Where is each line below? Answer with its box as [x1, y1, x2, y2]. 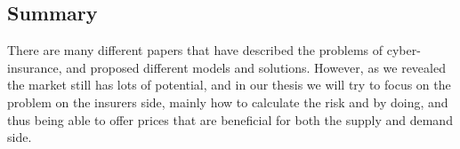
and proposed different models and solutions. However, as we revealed [66, 58, 446, 76]
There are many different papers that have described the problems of [7, 41, 383, 59]
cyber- [386, 41, 421, 59]
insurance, [7, 58, 62, 76]
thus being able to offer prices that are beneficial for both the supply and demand [7, 110, 453, 129]
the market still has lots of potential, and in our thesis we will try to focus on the [7, 75, 451, 94]
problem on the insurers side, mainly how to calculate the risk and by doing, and [7, 92, 448, 111]
